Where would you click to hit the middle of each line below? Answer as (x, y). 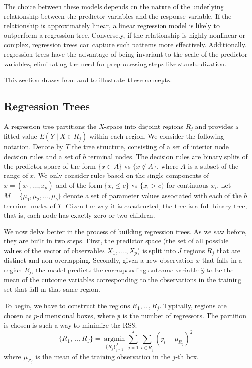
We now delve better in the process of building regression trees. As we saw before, (125, 231)
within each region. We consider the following (157, 136)
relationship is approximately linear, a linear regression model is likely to (112, 25)
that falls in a (222, 260)
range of (16, 175)
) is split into (157, 250)
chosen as (18, 315)
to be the (220, 270)
